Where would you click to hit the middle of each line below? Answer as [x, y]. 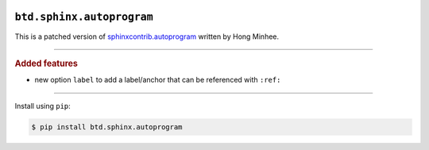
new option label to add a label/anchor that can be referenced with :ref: [158, 80]
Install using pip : [43, 106]
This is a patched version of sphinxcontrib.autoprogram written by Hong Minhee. [147, 37]
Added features [46, 63]
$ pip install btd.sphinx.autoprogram [107, 127]
